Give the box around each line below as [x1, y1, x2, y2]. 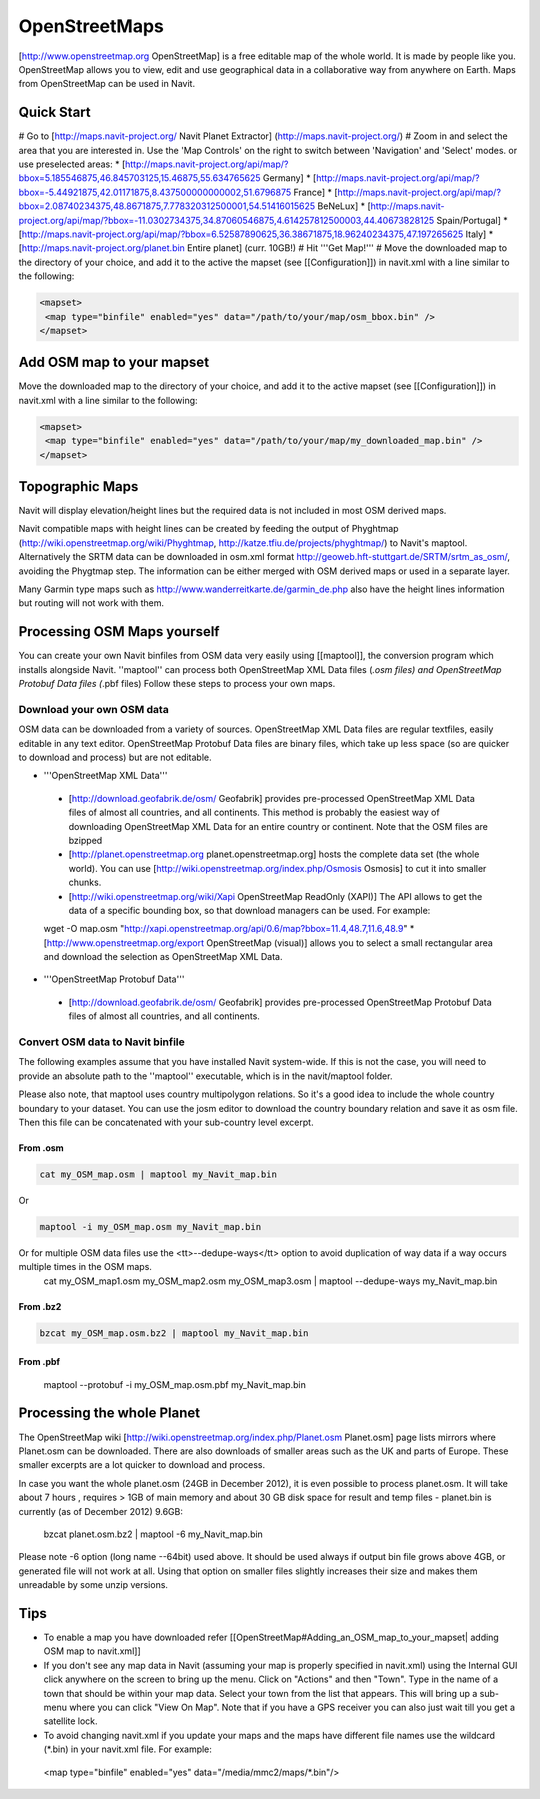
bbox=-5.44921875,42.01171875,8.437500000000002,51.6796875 [18, 186, 292, 198]
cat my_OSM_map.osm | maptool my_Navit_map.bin [39, 1168, 277, 1180]
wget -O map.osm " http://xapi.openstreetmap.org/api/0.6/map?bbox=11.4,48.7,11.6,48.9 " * [43, 923, 415, 935]
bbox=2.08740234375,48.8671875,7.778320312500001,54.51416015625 [18, 200, 316, 212]
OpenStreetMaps [18, 15, 164, 37]
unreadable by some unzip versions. [18, 1579, 169, 1591]
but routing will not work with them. [18, 597, 165, 609]
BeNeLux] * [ [317, 200, 372, 212]
